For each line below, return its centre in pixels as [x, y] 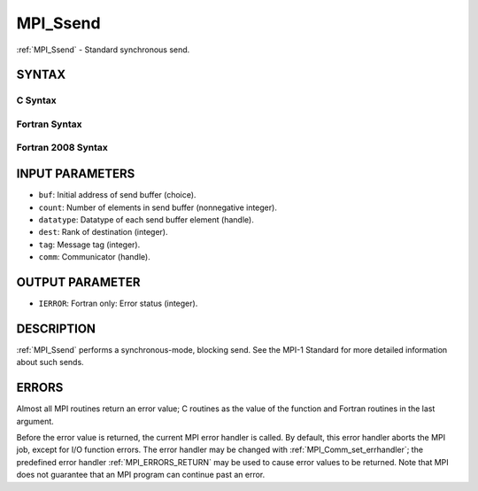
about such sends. [50, 362]
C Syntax [36, 100]
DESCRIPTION [56, 328]
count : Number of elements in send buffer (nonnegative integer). [158, 207]
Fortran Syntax [49, 124]
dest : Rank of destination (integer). [103, 232]
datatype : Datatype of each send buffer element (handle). [146, 219]
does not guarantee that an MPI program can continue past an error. [141, 475]
